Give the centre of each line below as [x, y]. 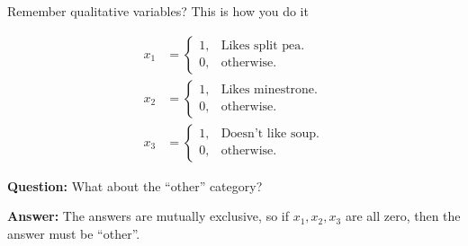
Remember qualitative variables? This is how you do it [158, 11]
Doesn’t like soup [268, 134]
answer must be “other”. [74, 233]
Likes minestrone [268, 90]
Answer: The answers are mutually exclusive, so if [148, 216]
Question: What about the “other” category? [135, 185]
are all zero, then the [403, 216]
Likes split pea [261, 46]
